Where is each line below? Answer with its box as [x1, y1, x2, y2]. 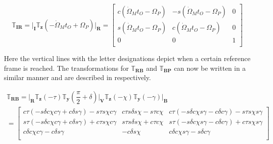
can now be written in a [174, 62, 246, 73]
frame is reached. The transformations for [4, 62, 129, 73]
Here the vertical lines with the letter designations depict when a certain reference [4, 53, 250, 63]
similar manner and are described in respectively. [4, 72, 151, 82]
